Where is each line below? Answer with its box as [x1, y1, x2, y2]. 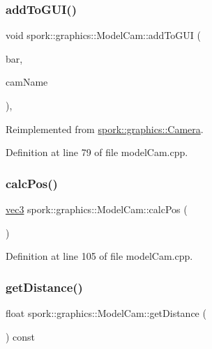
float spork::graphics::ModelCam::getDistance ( [6, 306, 206, 320]
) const [6, 329, 36, 343]
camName [6, 75, 48, 89]
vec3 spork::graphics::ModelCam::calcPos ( [6, 202, 188, 216]
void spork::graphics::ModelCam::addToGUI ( [6, 28, 201, 42]
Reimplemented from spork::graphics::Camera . [6, 121, 204, 136]
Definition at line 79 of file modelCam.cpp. [6, 145, 188, 160]
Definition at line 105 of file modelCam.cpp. [6, 249, 193, 263]
